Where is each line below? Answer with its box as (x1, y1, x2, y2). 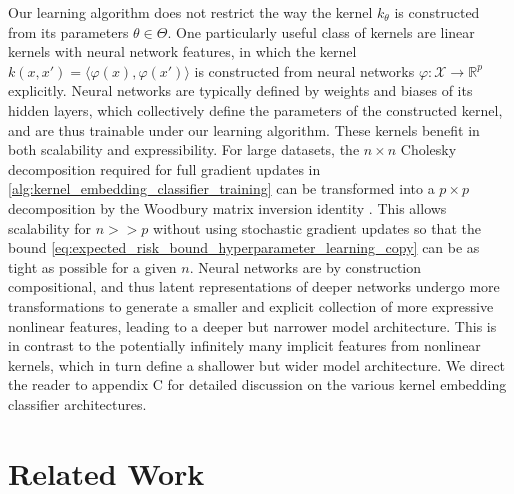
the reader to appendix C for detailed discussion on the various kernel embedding (8, 374, 507, 395)
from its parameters (8, 21, 129, 42)
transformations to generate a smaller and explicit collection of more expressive (8, 295, 494, 316)
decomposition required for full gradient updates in (8, 158, 321, 179)
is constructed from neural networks (194, 60, 415, 81)
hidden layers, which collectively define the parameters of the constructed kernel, (8, 99, 503, 120)
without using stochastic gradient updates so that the (153, 217, 481, 238)
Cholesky (400, 139, 457, 160)
